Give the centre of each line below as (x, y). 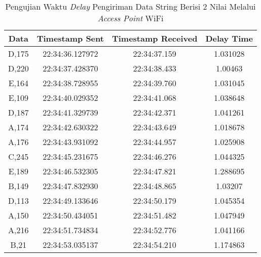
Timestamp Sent (70, 38)
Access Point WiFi (130, 18)
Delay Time (229, 38)
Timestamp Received (155, 38)
